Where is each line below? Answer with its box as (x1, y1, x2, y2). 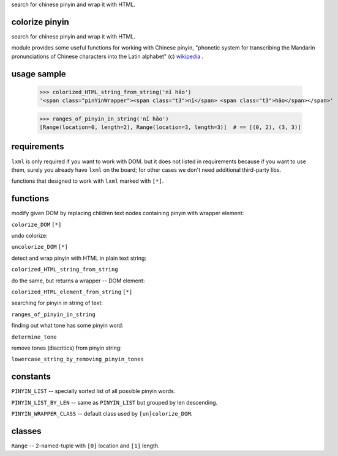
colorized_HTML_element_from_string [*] (11, 288, 133, 295)
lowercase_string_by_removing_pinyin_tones (11, 356, 144, 363)
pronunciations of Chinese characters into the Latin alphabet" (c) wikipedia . (11, 53, 204, 60)
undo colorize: (11, 232, 48, 240)
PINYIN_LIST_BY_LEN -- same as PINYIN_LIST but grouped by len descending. (11, 399, 218, 406)
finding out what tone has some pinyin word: (11, 322, 124, 329)
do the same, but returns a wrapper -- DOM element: (11, 277, 145, 284)
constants (11, 372, 51, 382)
